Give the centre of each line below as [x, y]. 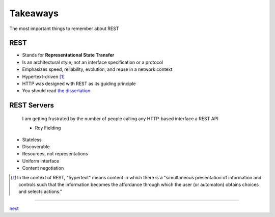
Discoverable [36, 146]
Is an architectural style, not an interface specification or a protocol [92, 62]
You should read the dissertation [56, 91]
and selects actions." [40, 192]
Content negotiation [43, 168]
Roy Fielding [48, 128]
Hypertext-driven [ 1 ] [43, 76]
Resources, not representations [55, 154]
